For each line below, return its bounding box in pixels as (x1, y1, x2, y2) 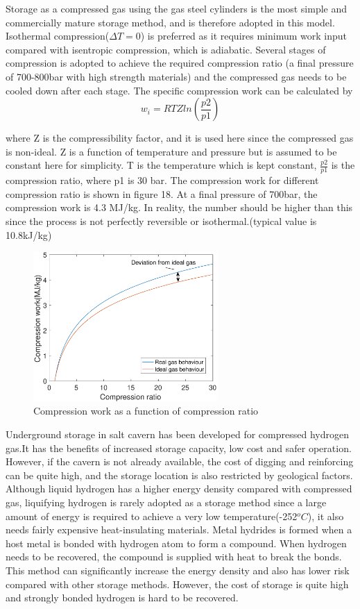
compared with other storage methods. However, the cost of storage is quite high (6, 576, 349, 591)
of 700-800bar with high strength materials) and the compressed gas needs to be (6, 69, 347, 83)
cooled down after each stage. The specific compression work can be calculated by (6, 83, 353, 97)
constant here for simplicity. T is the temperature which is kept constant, (6, 158, 317, 172)
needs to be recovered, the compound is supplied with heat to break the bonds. (6, 549, 342, 564)
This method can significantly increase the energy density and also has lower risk (6, 562, 350, 577)
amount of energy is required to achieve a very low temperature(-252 (6, 508, 298, 523)
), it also (307, 508, 344, 523)
